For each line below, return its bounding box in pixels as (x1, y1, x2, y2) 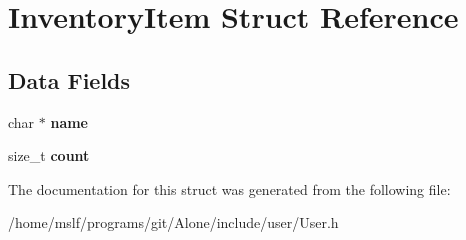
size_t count (8, 145, 90, 166)
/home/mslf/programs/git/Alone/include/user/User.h (8, 212, 339, 233)
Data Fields (8, 64, 131, 95)
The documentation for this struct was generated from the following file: (8, 178, 451, 199)
